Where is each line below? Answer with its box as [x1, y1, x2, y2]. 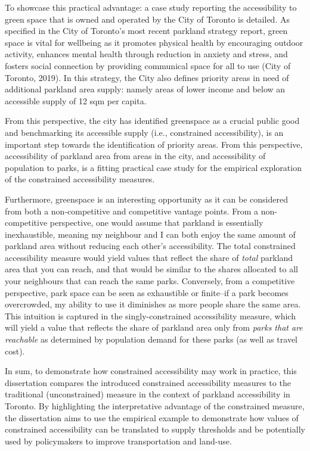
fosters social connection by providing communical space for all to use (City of [5, 59, 291, 71]
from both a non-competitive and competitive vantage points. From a [5, 204, 259, 217]
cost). [5, 344, 25, 357]
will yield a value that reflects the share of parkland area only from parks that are [5, 321, 303, 334]
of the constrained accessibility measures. [5, 173, 155, 185]
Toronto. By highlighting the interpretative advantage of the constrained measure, [5, 400, 305, 412]
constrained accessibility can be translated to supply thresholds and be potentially [5, 423, 305, 436]
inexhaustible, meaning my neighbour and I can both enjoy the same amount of [5, 228, 296, 240]
